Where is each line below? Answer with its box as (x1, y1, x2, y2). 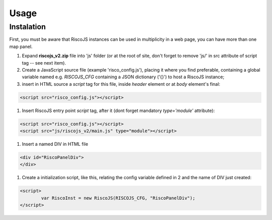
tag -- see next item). (22, 60, 66, 66)
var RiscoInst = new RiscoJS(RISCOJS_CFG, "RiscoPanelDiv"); (41, 195, 195, 201)
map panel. (9, 43, 33, 49)
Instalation (9, 22, 46, 31)
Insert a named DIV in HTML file (22, 141, 88, 147)
